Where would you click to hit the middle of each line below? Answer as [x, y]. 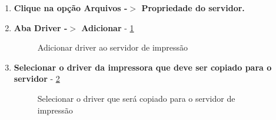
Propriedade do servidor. [193, 8]
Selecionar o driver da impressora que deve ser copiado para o [143, 67]
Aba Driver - [41, 27]
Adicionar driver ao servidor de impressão [112, 47]
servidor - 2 [37, 79]
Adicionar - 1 [108, 27]
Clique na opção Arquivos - [71, 8]
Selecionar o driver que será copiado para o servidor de [136, 98]
